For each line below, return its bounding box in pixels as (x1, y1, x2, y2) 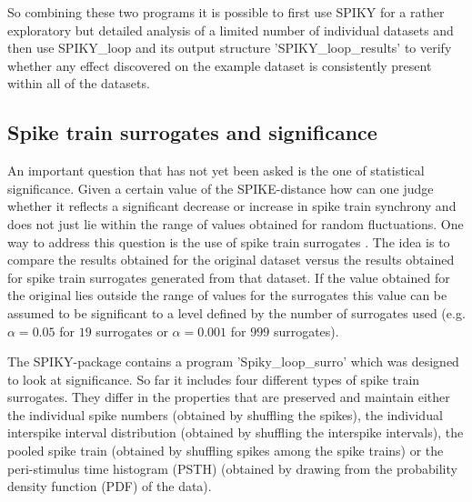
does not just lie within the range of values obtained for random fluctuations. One (7, 214, 464, 233)
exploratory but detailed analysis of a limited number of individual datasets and (7, 20, 454, 39)
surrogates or (95, 321, 168, 340)
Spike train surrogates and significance (7, 118, 377, 146)
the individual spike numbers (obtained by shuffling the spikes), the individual (7, 405, 443, 424)
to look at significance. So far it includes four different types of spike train (7, 369, 420, 388)
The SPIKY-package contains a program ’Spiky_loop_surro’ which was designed (7, 352, 459, 371)
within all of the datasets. (7, 74, 150, 93)
